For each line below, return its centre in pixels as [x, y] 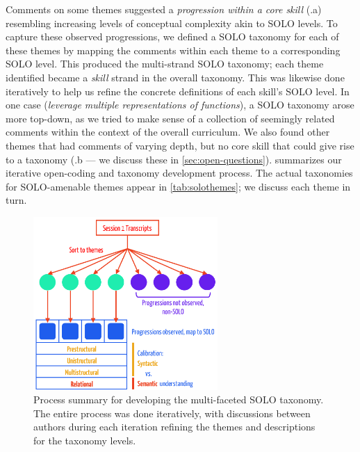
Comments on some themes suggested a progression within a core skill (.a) [164, 9]
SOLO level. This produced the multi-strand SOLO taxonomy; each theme [165, 64]
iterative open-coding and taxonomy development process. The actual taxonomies [179, 173]
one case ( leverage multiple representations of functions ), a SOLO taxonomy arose [180, 105]
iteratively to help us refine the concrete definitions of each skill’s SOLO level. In [178, 91]
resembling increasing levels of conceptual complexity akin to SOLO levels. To [172, 23]
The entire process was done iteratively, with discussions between [172, 413]
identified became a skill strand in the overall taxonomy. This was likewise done [175, 77]
